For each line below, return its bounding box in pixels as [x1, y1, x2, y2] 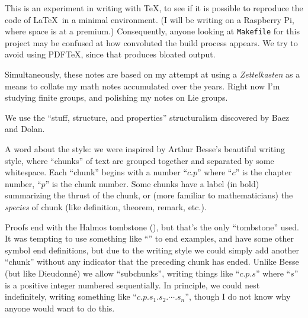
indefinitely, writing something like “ [5, 290, 137, 303]
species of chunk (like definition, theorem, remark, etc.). [5, 200, 207, 213]
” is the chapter [235, 166, 292, 178]
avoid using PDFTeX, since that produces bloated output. [5, 48, 216, 60]
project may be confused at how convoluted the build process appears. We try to [5, 36, 298, 49]
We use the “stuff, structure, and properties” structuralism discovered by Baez [5, 111, 290, 123]
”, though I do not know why [185, 290, 291, 303]
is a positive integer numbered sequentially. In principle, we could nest [5, 278, 260, 291]
